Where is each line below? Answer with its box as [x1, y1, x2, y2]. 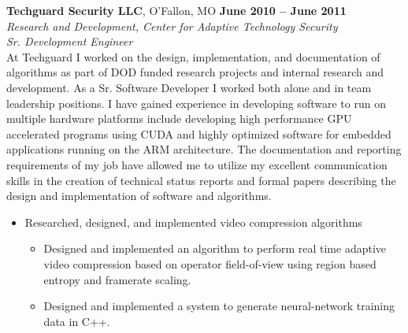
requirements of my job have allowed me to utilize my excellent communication [6, 156, 388, 172]
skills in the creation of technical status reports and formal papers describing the [6, 172, 396, 188]
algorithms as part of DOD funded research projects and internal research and [6, 64, 384, 80]
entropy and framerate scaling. [43, 271, 191, 287]
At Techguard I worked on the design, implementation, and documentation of [6, 48, 380, 65]
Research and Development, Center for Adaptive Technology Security [6, 17, 338, 34]
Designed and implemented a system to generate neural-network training [43, 298, 395, 314]
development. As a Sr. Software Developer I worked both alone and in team [6, 79, 372, 95]
